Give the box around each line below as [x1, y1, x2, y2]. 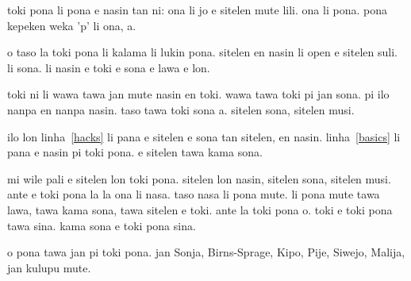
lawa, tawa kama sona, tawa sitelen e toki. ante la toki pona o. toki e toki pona [7, 201, 393, 217]
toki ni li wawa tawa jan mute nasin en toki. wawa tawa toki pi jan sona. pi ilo [7, 86, 390, 102]
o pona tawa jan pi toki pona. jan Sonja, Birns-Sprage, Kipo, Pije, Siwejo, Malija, [7, 244, 405, 260]
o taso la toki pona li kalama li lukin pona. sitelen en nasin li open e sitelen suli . [7, 44, 398, 60]
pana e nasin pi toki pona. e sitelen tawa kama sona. [7, 144, 263, 160]
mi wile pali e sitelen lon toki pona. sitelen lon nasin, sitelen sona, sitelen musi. [7, 170, 391, 187]
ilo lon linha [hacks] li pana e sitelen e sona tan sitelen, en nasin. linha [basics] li [7, 128, 401, 144]
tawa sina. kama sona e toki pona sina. [7, 217, 196, 233]
